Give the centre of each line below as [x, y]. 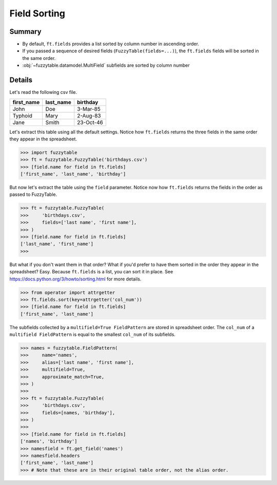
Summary [25, 32]
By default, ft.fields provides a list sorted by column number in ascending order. [111, 44]
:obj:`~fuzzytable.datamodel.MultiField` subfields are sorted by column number [106, 65]
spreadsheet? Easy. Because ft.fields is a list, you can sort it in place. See [91, 272]
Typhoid [23, 115]
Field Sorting [37, 13]
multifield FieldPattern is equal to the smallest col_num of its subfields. [92, 335]
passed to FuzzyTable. [33, 194]
